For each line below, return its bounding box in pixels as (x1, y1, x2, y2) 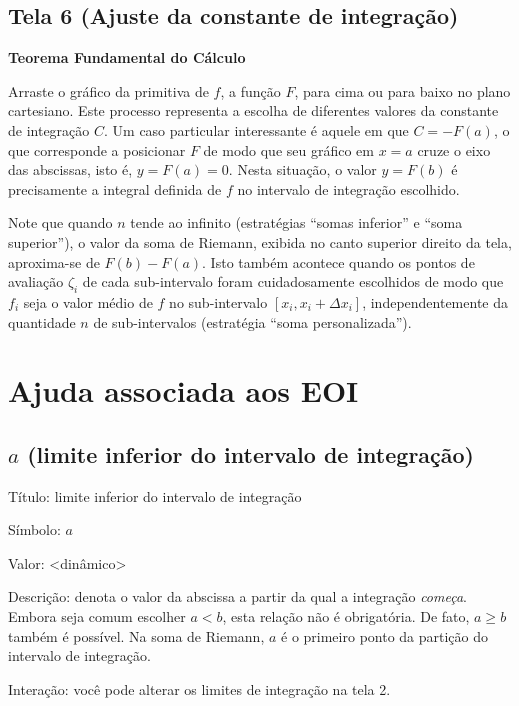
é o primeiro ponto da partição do (281, 625, 489, 646)
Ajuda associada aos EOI (8, 370, 359, 411)
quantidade (8, 311, 76, 332)
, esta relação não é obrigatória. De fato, (222, 606, 470, 627)
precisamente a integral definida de (8, 178, 222, 199)
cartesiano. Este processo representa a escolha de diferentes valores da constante (8, 100, 499, 121)
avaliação (8, 271, 64, 292)
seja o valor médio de (23, 291, 153, 312)
